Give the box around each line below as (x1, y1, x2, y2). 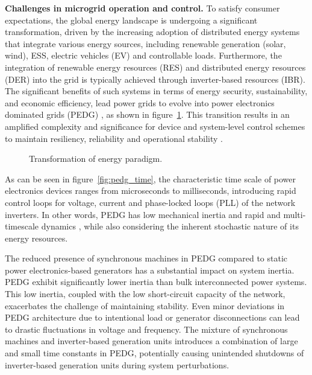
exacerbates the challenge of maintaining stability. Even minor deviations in (5, 299, 285, 312)
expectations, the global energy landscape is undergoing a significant (5, 13, 258, 26)
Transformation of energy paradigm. (29, 152, 163, 165)
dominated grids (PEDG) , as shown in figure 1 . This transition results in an (5, 108, 290, 121)
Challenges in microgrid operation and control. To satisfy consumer (5, 2, 280, 14)
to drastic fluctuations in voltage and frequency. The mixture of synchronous (5, 322, 288, 335)
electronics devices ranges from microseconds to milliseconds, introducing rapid (5, 184, 296, 197)
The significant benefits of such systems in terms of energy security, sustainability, (5, 85, 308, 97)
